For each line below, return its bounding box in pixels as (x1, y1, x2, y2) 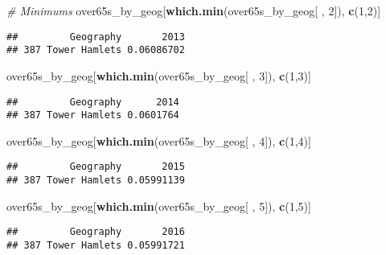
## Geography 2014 (6, 96, 179, 108)
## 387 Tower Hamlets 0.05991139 (6, 175, 185, 187)
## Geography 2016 (6, 226, 185, 238)
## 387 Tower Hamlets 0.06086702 (6, 44, 185, 56)
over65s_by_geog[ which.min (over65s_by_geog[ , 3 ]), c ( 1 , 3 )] (6, 67, 311, 84)
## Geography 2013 (6, 31, 185, 43)
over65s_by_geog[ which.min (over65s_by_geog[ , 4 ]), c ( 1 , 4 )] (6, 132, 311, 149)
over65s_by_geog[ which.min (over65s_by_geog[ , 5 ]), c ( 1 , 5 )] (6, 197, 311, 214)
